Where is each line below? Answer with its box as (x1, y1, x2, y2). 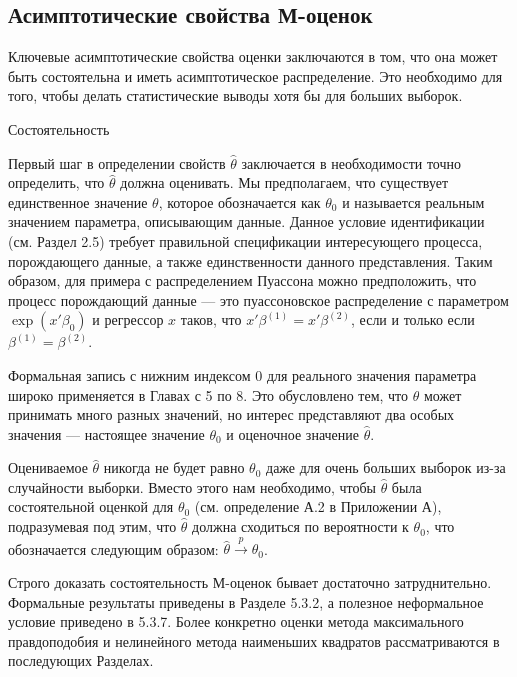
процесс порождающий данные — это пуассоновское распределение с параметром (8, 289, 509, 310)
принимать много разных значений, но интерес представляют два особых (8, 404, 455, 425)
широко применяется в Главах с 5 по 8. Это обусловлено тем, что (8, 384, 409, 405)
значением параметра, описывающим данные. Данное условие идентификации (8, 211, 485, 232)
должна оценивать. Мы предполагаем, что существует (120, 172, 449, 193)
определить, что (8, 172, 105, 193)
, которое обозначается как (158, 191, 321, 212)
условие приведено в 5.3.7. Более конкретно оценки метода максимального (8, 611, 464, 632)
